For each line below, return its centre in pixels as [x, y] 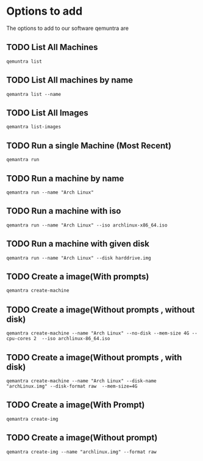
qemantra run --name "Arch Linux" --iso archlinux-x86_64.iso [87, 225]
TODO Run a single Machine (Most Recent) [89, 146]
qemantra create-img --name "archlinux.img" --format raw [81, 452]
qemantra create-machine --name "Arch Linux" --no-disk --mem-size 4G [98, 333]
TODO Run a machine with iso [64, 211]
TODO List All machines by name [70, 80]
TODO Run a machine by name [65, 178]
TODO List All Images [47, 113]
